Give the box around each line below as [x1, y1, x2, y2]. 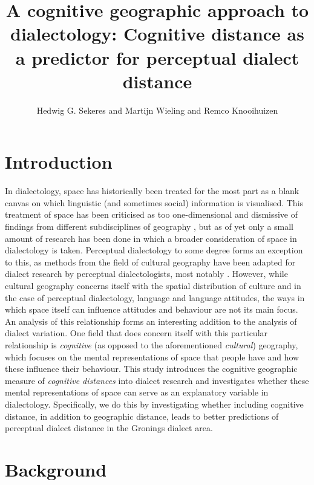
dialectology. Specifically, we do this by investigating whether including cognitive [5, 397, 304, 410]
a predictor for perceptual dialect [15, 45, 299, 70]
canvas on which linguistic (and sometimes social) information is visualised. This [5, 196, 304, 209]
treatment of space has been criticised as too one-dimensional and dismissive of [5, 208, 298, 221]
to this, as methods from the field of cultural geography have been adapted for [5, 255, 296, 268]
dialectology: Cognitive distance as [10, 21, 304, 46]
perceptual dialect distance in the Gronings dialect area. [5, 422, 213, 434]
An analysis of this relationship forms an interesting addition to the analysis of [5, 314, 297, 327]
